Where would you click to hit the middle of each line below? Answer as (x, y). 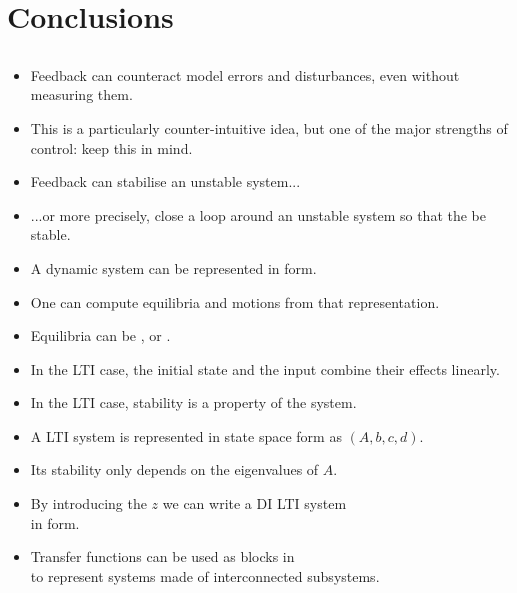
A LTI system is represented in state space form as (186, 435)
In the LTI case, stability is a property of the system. (193, 402)
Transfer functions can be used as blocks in (162, 556)
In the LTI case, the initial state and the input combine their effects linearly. (265, 368)
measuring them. (81, 94)
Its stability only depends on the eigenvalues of (174, 469)
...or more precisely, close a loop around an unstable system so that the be (258, 214)
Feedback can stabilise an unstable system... (165, 181)
